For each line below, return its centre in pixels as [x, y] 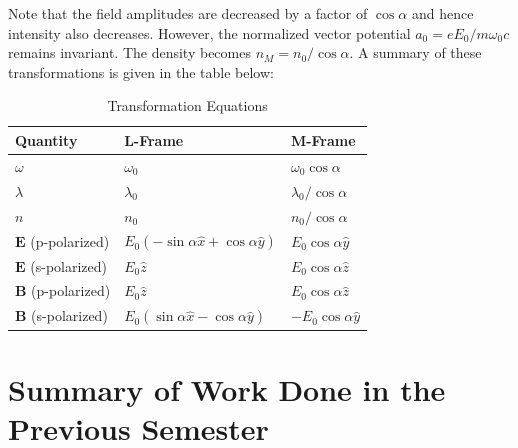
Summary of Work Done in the [227, 388]
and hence [442, 13]
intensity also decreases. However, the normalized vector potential [209, 32]
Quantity [46, 139]
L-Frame [154, 139]
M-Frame [323, 139]
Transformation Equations [187, 105]
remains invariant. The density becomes [129, 52]
